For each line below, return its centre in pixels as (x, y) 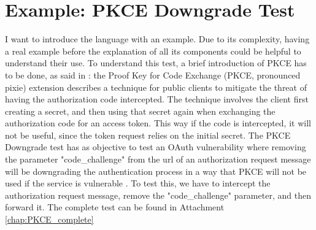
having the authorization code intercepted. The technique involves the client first (157, 99)
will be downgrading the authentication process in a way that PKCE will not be (156, 171)
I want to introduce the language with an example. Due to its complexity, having (157, 39)
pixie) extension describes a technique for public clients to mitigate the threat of (156, 87)
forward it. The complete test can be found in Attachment (115, 207)
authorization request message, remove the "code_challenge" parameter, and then (158, 195)
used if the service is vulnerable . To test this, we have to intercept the (138, 183)
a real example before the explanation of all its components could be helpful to (153, 51)
